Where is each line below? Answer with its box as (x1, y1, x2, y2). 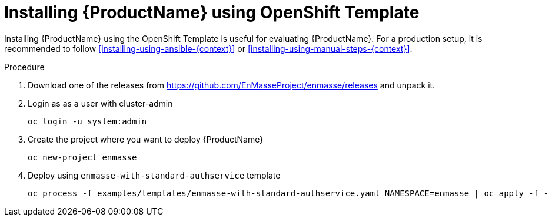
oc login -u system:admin (28, 116, 147, 126)
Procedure (4, 61, 45, 72)
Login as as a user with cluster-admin (28, 98, 173, 108)
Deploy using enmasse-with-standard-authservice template (28, 170, 281, 180)
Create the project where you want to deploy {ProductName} (28, 134, 264, 144)
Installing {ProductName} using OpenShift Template (4, 2, 420, 22)
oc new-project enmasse (28, 152, 137, 162)
